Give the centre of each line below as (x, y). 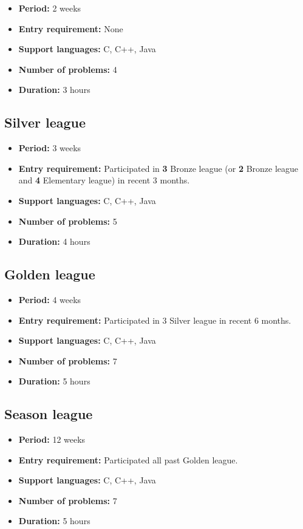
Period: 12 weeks (52, 439)
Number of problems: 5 (68, 221)
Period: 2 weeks (50, 8)
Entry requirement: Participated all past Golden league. (128, 459)
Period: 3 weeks (50, 148)
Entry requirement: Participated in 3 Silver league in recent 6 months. (155, 320)
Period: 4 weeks (50, 299)
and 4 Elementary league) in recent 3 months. (104, 180)
